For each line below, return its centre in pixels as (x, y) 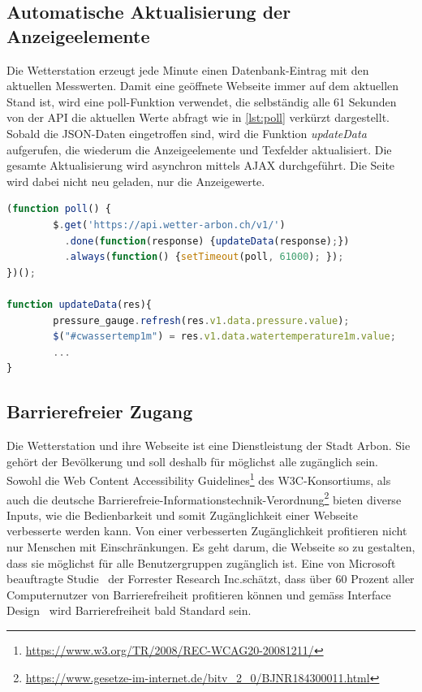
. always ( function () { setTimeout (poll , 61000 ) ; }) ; (204, 257)
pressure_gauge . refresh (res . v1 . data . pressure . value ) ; (201, 320)
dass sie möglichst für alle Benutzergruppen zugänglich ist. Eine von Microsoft (201, 562)
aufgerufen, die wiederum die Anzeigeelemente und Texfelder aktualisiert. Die (199, 149)
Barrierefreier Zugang (100, 411)
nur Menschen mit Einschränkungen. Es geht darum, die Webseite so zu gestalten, (211, 546)
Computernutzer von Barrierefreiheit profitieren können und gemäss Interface (199, 594)
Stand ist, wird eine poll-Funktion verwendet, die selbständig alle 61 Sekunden (202, 101)
